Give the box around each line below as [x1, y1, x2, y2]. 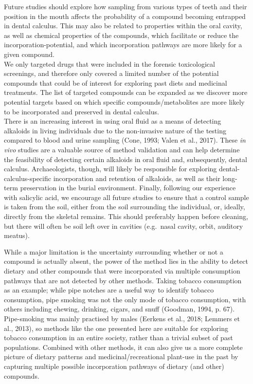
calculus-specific [4, 173, 51, 183]
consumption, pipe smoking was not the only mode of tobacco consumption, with [4, 294, 246, 304]
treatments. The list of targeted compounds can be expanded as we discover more [4, 87, 248, 97]
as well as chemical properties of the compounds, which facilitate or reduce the [4, 30, 239, 40]
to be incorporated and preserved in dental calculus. [4, 106, 159, 116]
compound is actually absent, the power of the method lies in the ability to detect [4, 256, 248, 266]
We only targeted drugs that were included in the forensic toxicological [4, 58, 215, 69]
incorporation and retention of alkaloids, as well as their [53, 173, 220, 183]
